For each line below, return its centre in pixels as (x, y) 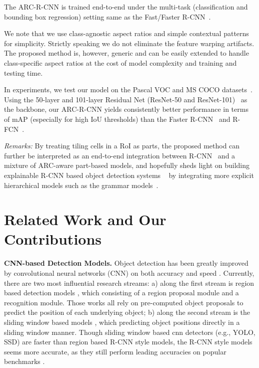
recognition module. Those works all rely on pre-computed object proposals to (124, 302)
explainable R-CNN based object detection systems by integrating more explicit (129, 175)
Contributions (53, 239)
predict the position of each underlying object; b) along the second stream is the (127, 312)
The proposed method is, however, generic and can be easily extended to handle (126, 53)
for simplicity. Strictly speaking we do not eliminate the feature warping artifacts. (129, 43)
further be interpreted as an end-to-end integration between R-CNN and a (120, 155)
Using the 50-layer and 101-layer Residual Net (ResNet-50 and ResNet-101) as (126, 99)
